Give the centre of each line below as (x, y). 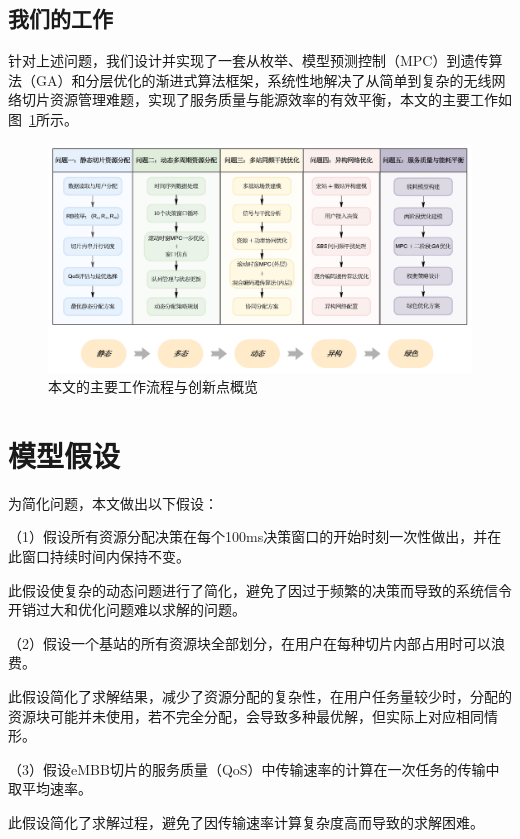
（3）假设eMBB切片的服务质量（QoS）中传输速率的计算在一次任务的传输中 (254, 768)
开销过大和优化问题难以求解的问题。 (127, 609)
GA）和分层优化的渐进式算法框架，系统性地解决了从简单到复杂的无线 (263, 79)
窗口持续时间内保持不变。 (105, 556)
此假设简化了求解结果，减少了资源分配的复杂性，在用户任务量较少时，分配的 (260, 696)
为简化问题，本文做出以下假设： (113, 502)
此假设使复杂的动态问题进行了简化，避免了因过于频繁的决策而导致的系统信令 (260, 589)
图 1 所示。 (43, 118)
